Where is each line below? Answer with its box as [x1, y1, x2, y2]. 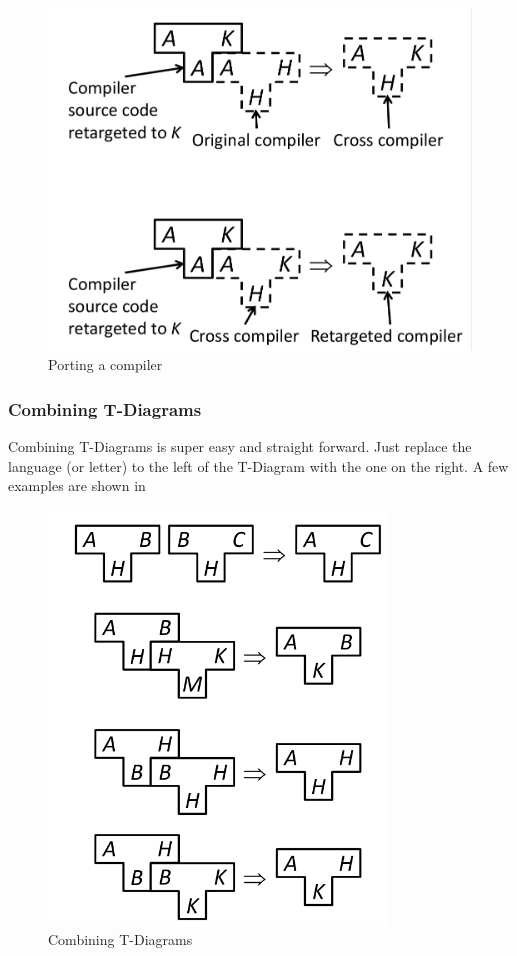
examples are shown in [8, 475, 146, 496]
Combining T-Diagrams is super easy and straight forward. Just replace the [8, 436, 472, 457]
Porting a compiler [48, 354, 163, 375]
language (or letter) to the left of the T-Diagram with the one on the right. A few [8, 455, 509, 476]
